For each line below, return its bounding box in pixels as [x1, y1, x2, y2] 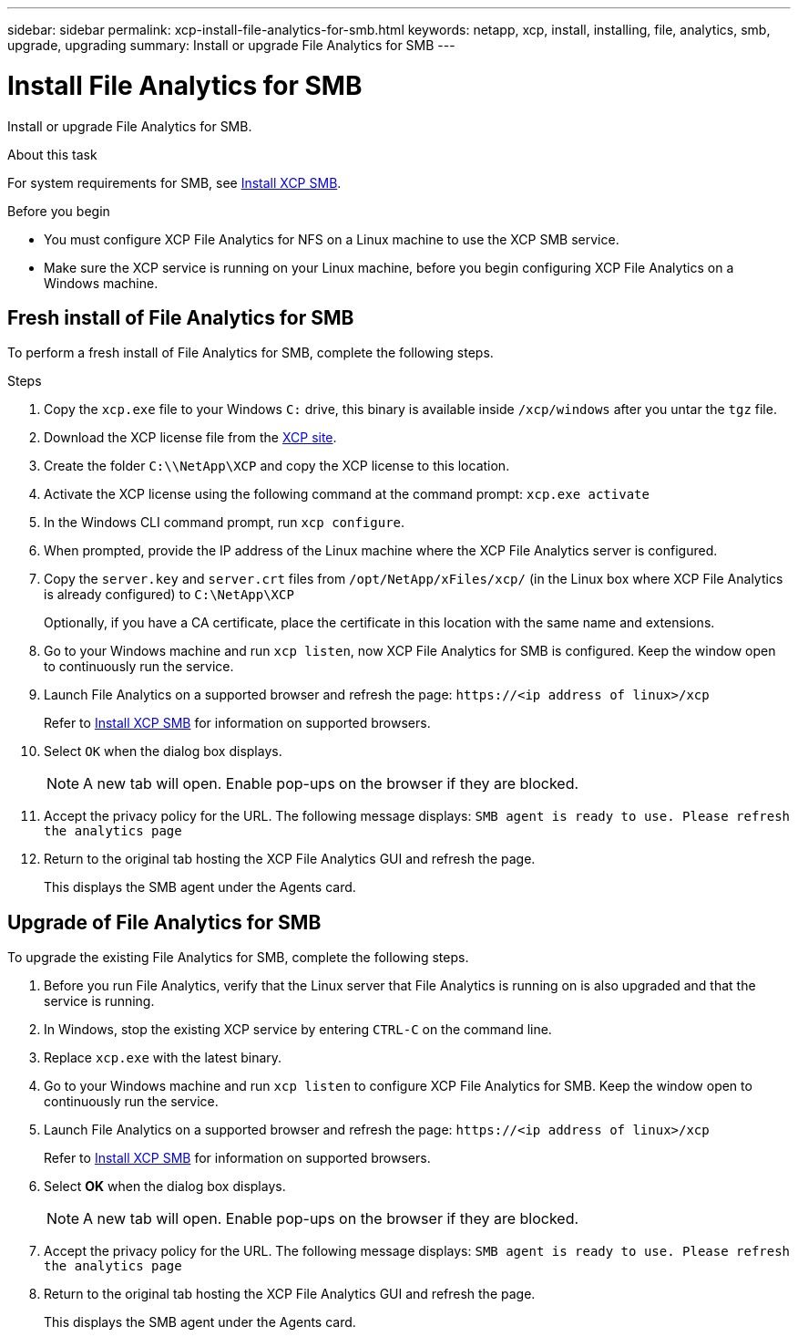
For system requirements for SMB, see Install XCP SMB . [7, 174, 342, 191]
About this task [7, 146, 97, 162]
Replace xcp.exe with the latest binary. [44, 1050, 282, 1066]
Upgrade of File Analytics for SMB [7, 910, 322, 934]
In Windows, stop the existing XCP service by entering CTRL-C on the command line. [44, 1021, 552, 1038]
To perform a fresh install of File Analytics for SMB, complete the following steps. [7, 345, 494, 361]
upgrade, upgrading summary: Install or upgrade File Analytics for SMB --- [7, 37, 455, 53]
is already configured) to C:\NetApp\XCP [44, 586, 294, 603]
